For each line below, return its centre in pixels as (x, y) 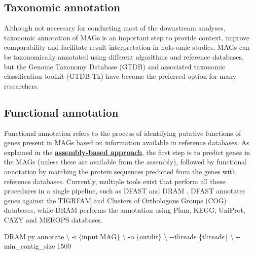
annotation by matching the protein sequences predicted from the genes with (120, 171)
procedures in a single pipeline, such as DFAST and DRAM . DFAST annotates (125, 191)
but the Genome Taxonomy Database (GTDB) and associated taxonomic (115, 66)
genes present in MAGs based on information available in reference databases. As (127, 143)
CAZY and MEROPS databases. (53, 219)
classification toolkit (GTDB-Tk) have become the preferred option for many (120, 76)
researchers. (21, 85)
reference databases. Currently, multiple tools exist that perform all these (115, 181)
